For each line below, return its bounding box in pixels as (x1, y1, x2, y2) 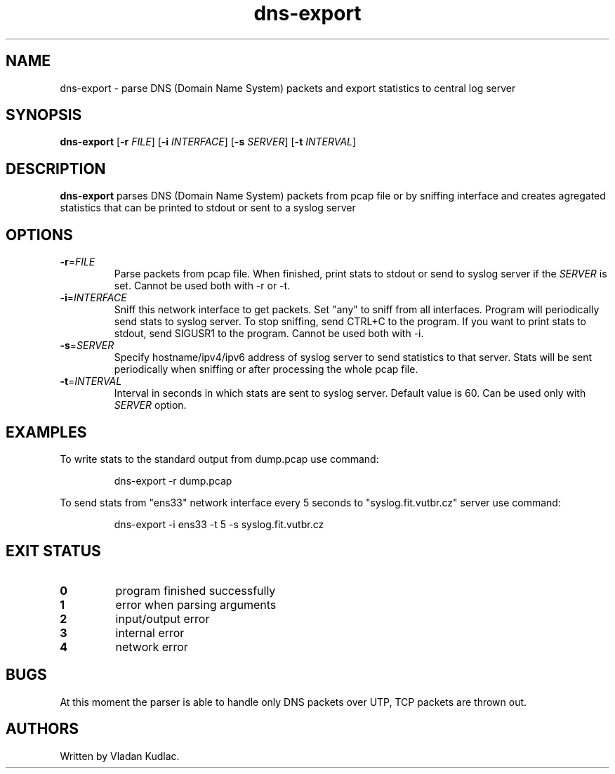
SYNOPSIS (6, 106, 82, 124)
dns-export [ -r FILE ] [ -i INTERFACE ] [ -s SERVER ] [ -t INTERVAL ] (60, 136, 357, 148)
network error (115, 639, 188, 654)
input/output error (115, 611, 210, 626)
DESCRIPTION (6, 159, 106, 178)
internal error (115, 625, 185, 640)
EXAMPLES (6, 423, 87, 441)
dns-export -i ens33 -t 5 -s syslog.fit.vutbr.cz (114, 518, 324, 530)
